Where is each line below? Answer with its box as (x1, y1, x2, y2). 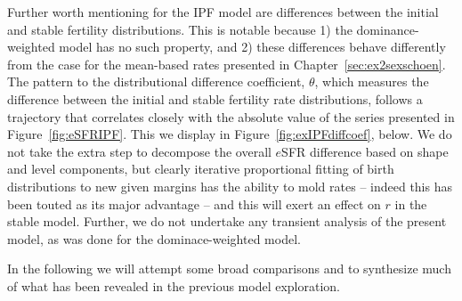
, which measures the (314, 72, 429, 91)
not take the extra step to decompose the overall (7, 142, 272, 160)
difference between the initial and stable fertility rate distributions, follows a (7, 89, 423, 108)
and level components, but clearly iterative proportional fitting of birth (7, 159, 394, 178)
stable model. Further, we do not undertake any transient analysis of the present (7, 212, 447, 231)
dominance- (356, 20, 419, 38)
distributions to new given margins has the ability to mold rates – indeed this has (7, 176, 452, 195)
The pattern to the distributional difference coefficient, (7, 72, 305, 91)
